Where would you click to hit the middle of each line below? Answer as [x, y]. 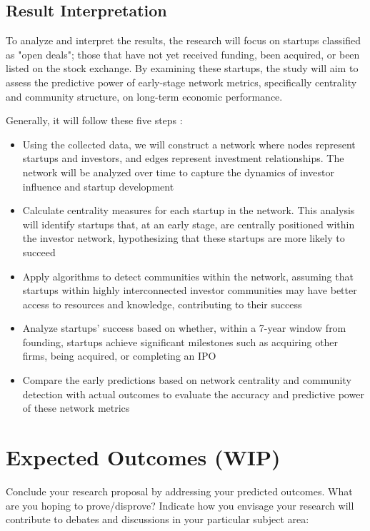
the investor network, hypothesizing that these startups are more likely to [184, 238]
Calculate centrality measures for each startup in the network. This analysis [189, 210]
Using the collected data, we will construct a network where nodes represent [189, 144]
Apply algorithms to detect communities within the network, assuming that [188, 276]
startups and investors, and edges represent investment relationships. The [183, 158]
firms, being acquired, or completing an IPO [119, 356]
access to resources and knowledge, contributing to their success [162, 304]
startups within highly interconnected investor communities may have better [190, 290]
